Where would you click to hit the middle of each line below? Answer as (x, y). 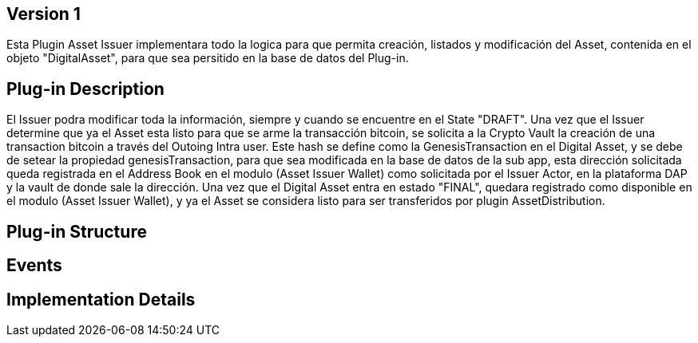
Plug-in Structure (77, 231)
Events (34, 266)
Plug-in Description (85, 89)
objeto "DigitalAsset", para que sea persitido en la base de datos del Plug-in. (208, 58)
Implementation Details (101, 299)
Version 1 (44, 14)
